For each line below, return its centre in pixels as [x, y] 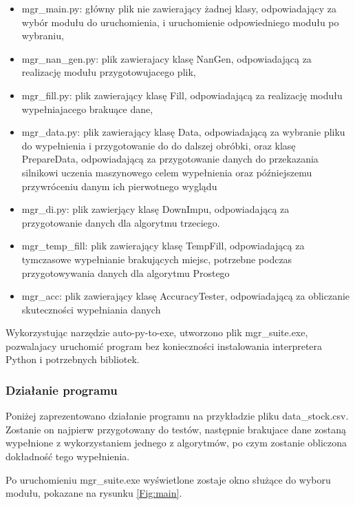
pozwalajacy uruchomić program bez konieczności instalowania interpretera [164, 346]
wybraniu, [43, 35]
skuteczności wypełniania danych [91, 309]
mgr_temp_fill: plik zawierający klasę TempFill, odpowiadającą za [163, 246]
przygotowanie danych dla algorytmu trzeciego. [121, 222]
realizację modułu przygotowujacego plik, [109, 72]
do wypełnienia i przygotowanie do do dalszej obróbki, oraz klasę [159, 145]
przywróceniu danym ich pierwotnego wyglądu [119, 186]
